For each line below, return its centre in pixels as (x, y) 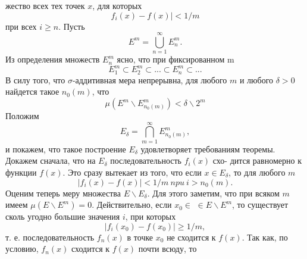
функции (21, 172)
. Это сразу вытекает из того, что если (132, 172)
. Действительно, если (132, 205)
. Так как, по (265, 237)
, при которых (151, 216)
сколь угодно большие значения (63, 216)
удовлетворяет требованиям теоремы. (208, 149)
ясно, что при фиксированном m (176, 59)
